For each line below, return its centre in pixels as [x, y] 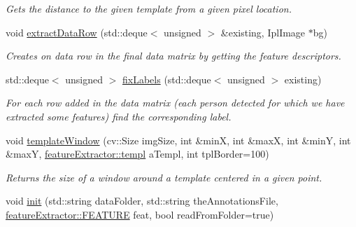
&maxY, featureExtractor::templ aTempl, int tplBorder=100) [137, 154]
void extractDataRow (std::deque [77, 32]
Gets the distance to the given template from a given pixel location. [149, 8]
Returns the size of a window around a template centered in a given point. [164, 177]
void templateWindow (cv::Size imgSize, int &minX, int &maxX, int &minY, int [178, 140]
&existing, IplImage [263, 32]
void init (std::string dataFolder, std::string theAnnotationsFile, [142, 201]
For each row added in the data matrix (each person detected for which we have [175, 103]
